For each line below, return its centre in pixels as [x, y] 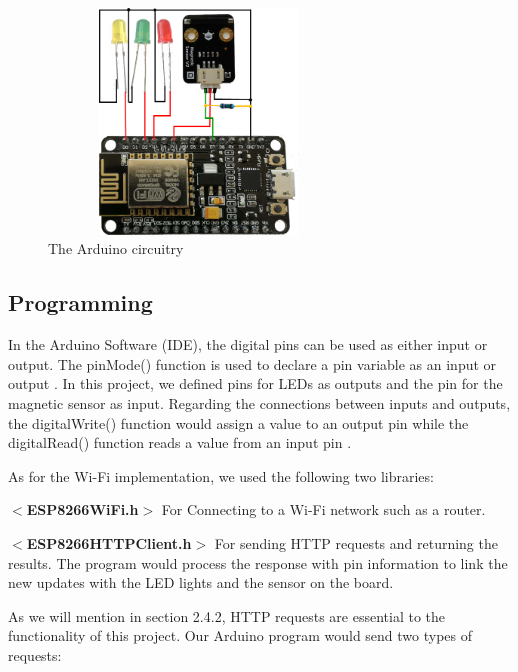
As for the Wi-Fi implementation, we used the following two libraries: [221, 475]
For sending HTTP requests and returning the [356, 542]
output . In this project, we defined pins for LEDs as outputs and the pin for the [255, 383]
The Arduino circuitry [116, 248]
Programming [80, 302]
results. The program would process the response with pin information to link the [258, 562]
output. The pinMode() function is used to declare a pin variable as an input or [252, 363]
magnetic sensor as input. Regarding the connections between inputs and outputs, [259, 402]
